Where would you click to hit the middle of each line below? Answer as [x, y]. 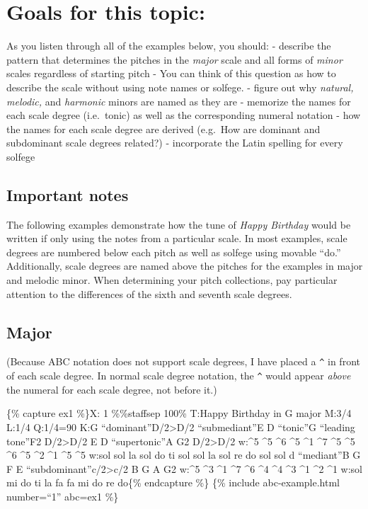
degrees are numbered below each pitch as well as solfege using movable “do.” [174, 252]
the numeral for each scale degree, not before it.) [112, 389]
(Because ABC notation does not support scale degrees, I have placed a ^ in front [183, 361]
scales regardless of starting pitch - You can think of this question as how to [171, 73]
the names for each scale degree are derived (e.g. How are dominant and [163, 128]
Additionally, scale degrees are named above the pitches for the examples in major [185, 266]
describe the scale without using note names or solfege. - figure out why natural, [180, 87]
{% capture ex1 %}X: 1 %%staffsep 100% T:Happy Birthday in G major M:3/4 [179, 413]
